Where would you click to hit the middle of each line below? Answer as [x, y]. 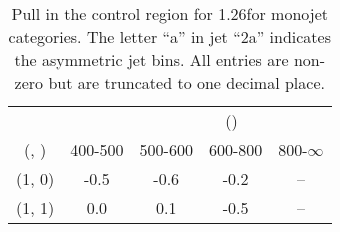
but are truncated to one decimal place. [186, 82]
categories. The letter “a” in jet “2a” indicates [169, 36]
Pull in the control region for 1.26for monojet [169, 13]
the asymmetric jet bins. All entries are [151, 59]
